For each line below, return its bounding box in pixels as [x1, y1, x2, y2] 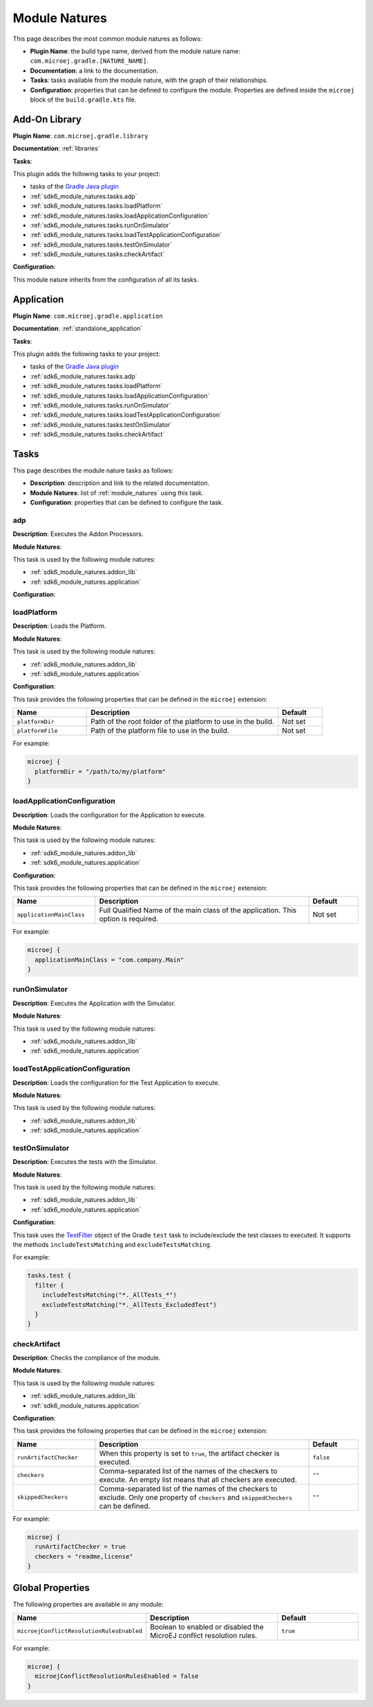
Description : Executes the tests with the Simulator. [12, 1158, 157, 1166]
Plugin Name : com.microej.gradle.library [12, 131, 149, 140]
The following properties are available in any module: [12, 1600, 164, 1609]
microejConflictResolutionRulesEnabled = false [35, 1672, 199, 1680]
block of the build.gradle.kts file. [30, 95, 137, 104]
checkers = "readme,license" [35, 1552, 134, 1561]
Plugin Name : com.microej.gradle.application [12, 312, 164, 320]
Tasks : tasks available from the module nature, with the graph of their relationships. [30, 76, 269, 84]
